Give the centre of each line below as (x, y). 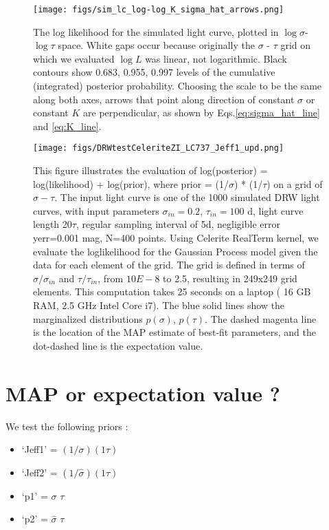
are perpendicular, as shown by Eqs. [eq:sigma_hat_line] (202, 113)
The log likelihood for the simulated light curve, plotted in (156, 31)
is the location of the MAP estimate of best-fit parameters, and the (175, 332)
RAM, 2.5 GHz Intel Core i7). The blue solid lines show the (159, 305)
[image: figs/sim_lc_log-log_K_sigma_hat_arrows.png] (159, 10)
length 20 (53, 224)
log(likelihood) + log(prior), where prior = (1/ (131, 183)
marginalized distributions (88, 318)
